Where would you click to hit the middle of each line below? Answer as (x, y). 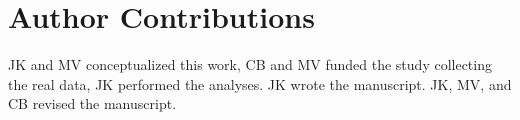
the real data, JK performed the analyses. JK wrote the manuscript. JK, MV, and (260, 83)
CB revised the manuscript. (92, 103)
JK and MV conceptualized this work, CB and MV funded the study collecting (250, 64)
